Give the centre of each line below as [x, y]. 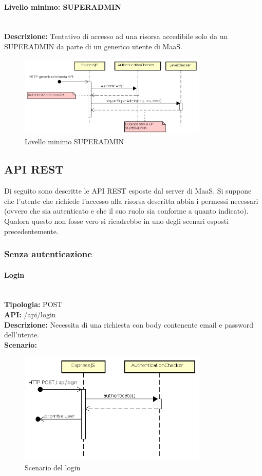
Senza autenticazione [48, 254]
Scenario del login [53, 468]
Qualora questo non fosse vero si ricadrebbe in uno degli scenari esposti [117, 221]
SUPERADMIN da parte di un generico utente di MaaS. [93, 46]
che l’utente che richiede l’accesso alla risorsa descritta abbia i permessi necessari [131, 201]
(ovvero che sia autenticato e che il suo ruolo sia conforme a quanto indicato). [126, 211]
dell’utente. [22, 335]
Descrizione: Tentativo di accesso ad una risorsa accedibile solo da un [116, 36]
